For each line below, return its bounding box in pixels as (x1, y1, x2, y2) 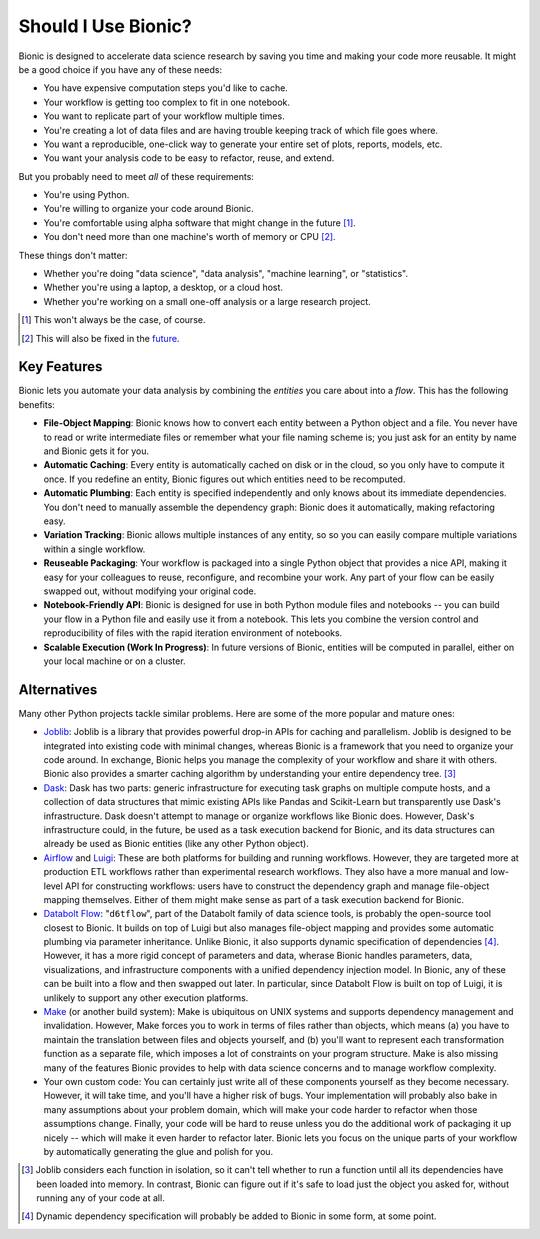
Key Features (18, 358, 103, 375)
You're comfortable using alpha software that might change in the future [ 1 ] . (43, 216, 357, 229)
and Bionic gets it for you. (43, 445, 150, 457)
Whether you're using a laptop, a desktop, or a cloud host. (43, 281, 284, 294)
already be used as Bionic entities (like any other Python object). (43, 838, 309, 850)
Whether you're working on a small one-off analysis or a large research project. (43, 295, 372, 307)
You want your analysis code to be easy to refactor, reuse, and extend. (43, 152, 335, 164)
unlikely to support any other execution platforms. (43, 991, 249, 1004)
